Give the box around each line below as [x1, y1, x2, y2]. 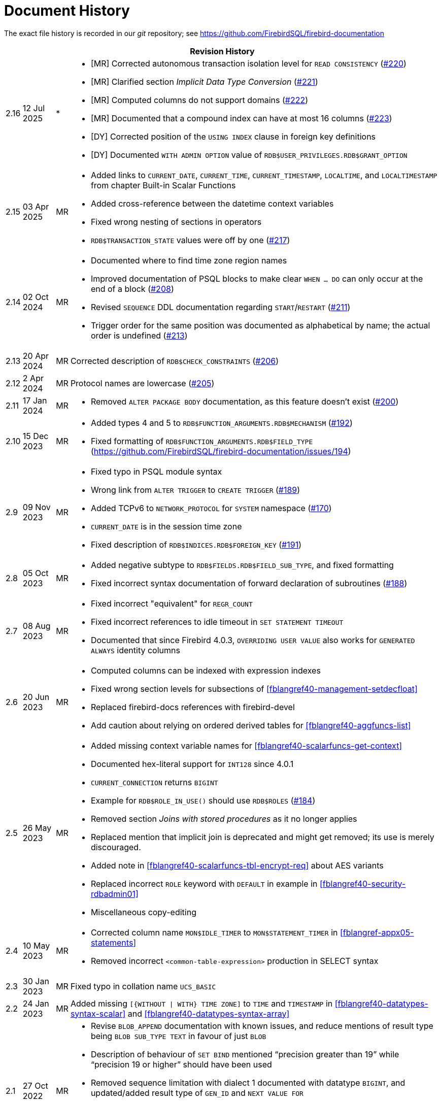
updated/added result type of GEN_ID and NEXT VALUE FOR [90, 1087, 303, 1098]
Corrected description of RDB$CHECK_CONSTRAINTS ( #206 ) [70, 355, 279, 366]
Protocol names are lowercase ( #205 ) [70, 378, 215, 388]
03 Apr [22, 201, 49, 212]
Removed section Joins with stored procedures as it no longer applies [90, 813, 357, 824]
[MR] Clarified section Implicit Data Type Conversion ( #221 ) [90, 76, 318, 87]
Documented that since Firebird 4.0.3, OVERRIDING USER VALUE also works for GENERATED [90, 634, 415, 645]
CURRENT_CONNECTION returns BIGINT [90, 777, 218, 787]
